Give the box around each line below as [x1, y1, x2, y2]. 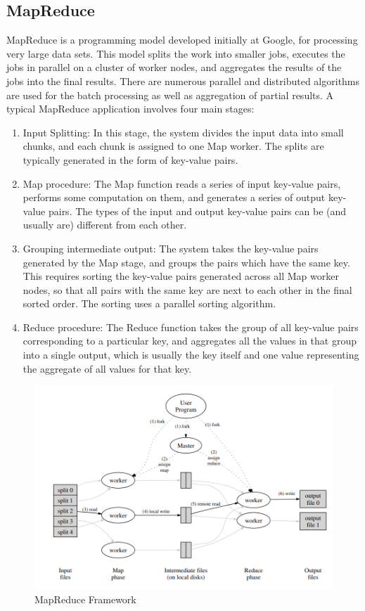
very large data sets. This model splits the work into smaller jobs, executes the [6, 46, 345, 60]
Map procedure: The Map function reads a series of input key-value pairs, [23, 176, 341, 191]
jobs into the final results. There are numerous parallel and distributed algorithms [6, 73, 360, 88]
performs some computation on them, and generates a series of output [23, 190, 326, 205]
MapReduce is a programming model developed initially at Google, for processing [6, 32, 358, 47]
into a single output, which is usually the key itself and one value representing [23, 347, 359, 362]
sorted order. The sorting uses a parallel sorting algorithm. [23, 296, 276, 311]
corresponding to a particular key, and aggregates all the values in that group [23, 333, 357, 348]
